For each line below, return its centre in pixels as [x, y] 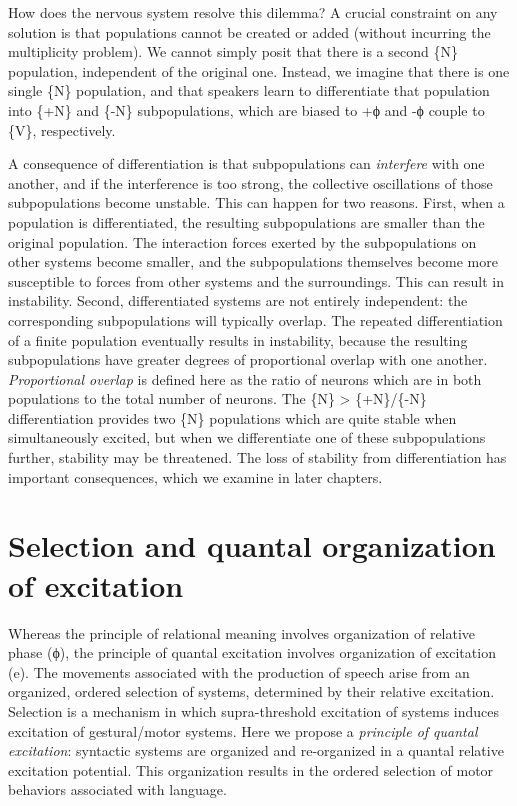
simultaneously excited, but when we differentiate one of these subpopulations [247, 437]
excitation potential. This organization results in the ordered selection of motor [251, 769]
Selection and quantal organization [252, 545]
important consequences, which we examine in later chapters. [195, 476]
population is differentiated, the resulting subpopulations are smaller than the [246, 221]
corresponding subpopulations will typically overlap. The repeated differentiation [255, 319]
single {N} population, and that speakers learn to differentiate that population [249, 90]
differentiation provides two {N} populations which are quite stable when [232, 417]
